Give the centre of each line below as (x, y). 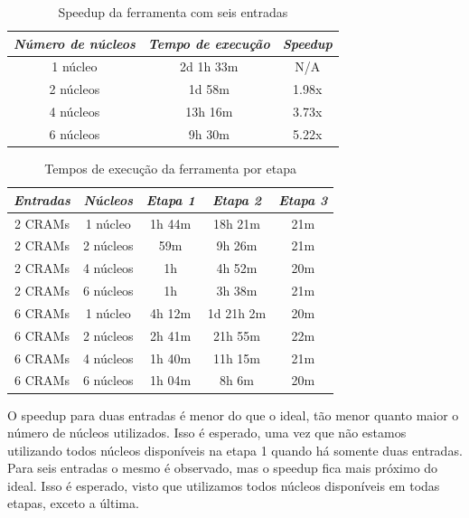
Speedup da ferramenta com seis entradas (173, 12)
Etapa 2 (236, 199)
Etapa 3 (303, 199)
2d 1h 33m (209, 66)
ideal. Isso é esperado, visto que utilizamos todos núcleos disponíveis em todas (224, 485)
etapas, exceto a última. (73, 503)
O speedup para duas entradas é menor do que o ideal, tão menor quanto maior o (233, 414)
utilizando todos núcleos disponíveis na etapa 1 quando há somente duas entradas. (235, 450)
